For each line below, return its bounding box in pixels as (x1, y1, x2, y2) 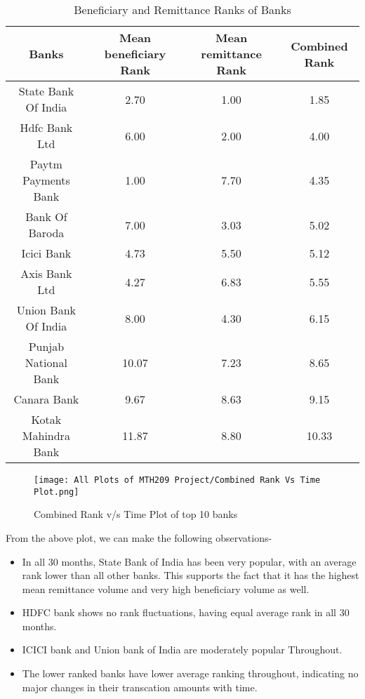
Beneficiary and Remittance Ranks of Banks (74, 1, 291, 18)
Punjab (28, 338, 65, 354)
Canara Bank (13, 391, 79, 407)
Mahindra (22, 427, 70, 444)
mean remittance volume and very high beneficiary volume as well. (22, 581, 310, 596)
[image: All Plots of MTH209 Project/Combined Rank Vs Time (34, 475, 321, 485)
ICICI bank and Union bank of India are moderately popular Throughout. (22, 642, 343, 657)
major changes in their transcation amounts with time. (22, 679, 258, 694)
